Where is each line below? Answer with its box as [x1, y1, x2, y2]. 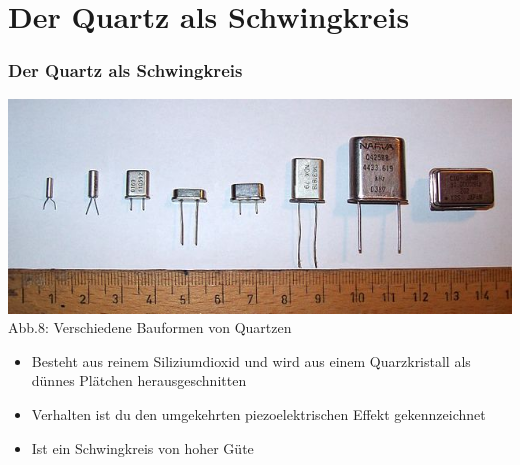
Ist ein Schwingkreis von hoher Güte [31, 437, 254, 458]
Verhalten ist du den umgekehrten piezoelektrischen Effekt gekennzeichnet [31, 403, 486, 424]
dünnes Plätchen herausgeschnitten [31, 370, 247, 391]
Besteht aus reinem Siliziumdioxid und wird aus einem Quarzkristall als [31, 350, 471, 371]
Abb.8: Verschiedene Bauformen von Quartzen [8, 317, 292, 338]
